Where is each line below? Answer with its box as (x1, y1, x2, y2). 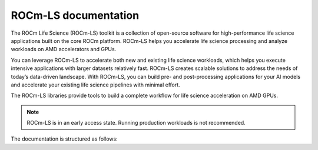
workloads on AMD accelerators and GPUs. (11, 46, 117, 53)
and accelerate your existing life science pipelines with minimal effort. (11, 81, 181, 88)
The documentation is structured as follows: (11, 135, 118, 142)
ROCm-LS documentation (11, 9, 140, 22)
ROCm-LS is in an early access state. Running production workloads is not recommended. (26, 119, 246, 126)
